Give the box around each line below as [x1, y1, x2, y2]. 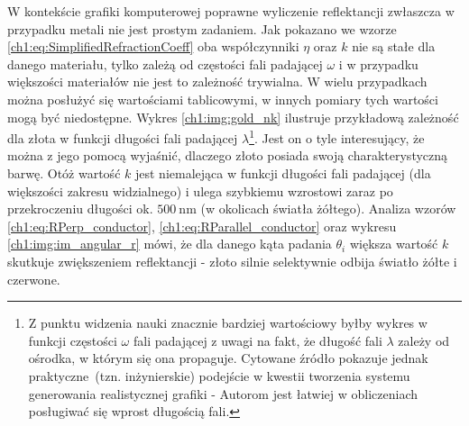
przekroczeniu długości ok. [7, 199, 153, 218]
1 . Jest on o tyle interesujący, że [249, 126, 425, 147]
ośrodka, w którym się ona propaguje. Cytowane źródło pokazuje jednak [28, 349, 428, 367]
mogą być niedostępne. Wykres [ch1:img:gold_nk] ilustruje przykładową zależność [7, 107, 459, 126]
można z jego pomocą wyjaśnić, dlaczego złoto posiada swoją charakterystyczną [7, 146, 448, 165]
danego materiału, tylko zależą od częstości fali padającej [7, 54, 323, 73]
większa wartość [349, 234, 438, 253]
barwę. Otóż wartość [7, 164, 121, 182]
